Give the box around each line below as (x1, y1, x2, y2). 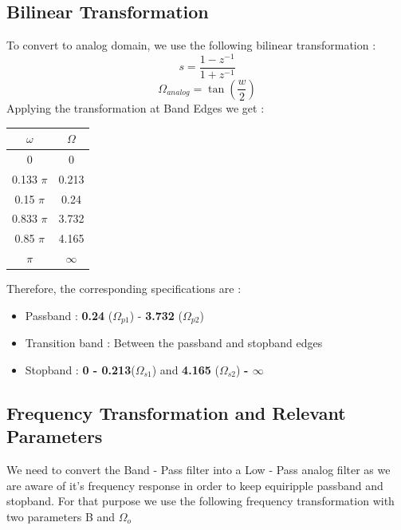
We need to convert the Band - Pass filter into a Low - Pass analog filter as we (6, 461, 391, 478)
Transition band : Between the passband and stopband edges (25, 334, 323, 351)
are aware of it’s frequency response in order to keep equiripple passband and (6, 477, 383, 493)
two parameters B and (6, 508, 116, 524)
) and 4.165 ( (151, 361, 219, 378)
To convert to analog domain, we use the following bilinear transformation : (6, 37, 376, 53)
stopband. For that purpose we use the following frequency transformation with (6, 492, 395, 509)
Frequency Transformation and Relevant (6, 400, 346, 425)
